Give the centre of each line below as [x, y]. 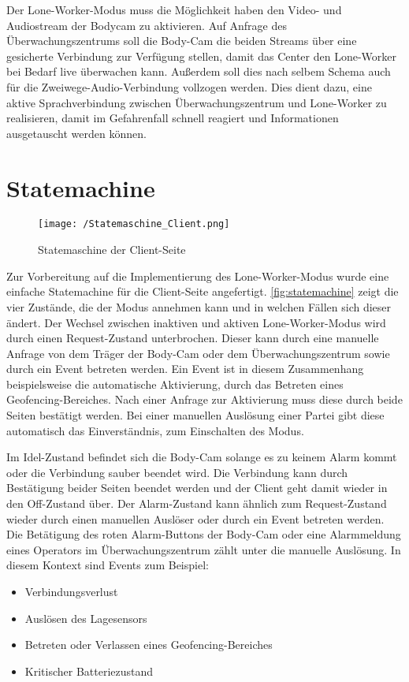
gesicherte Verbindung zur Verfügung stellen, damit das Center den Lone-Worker [201, 56]
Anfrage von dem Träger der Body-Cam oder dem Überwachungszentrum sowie [198, 353]
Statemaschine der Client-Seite [112, 250]
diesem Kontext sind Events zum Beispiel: [108, 565]
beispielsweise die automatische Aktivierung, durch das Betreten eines [175, 384]
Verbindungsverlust [71, 591]
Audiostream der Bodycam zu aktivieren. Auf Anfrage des [147, 25]
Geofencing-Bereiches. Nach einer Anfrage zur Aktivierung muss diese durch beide [204, 399]
